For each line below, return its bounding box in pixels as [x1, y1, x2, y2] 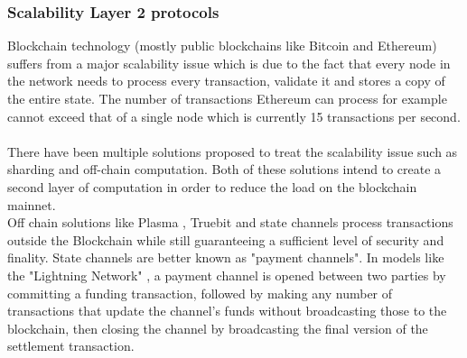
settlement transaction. [7, 336, 135, 355]
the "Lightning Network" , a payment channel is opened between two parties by [7, 265, 446, 284]
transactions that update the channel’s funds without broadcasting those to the [7, 301, 447, 320]
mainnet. [7, 195, 56, 214]
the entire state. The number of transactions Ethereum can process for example [7, 89, 447, 107]
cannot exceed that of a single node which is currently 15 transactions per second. [7, 106, 461, 125]
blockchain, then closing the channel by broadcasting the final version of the [7, 318, 428, 337]
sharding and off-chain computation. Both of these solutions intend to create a [7, 160, 442, 179]
